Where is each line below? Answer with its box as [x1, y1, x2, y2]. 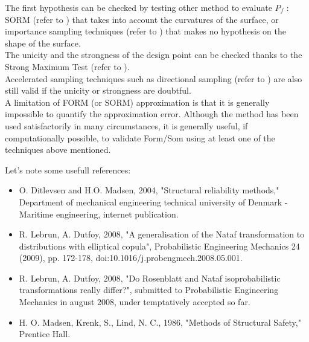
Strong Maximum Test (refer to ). [5, 60, 130, 73]
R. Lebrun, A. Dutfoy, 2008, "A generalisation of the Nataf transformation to [19, 228, 305, 240]
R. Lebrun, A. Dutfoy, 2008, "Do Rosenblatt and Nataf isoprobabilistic [19, 271, 281, 284]
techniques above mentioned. [5, 143, 111, 156]
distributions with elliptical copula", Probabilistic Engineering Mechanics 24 [19, 239, 300, 252]
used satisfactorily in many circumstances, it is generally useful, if [5, 119, 248, 132]
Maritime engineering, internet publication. [19, 207, 179, 220]
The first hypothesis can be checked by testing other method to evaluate [5, 1, 272, 13]
